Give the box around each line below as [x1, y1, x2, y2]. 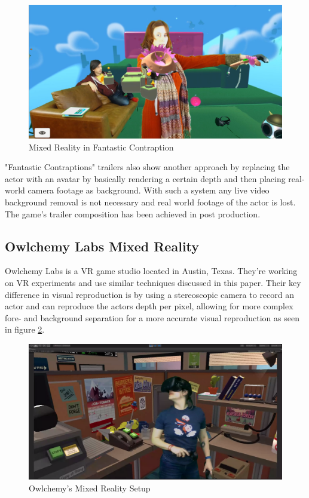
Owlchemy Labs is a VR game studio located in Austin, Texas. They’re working [5, 265, 298, 277]
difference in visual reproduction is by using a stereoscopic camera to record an [5, 288, 295, 300]
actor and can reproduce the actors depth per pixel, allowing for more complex [5, 300, 293, 312]
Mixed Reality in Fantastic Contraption [29, 140, 174, 153]
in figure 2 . [5, 323, 45, 336]
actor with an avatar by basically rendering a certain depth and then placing [5, 172, 286, 185]
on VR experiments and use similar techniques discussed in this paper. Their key [5, 276, 301, 288]
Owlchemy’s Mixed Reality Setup [29, 482, 151, 494]
